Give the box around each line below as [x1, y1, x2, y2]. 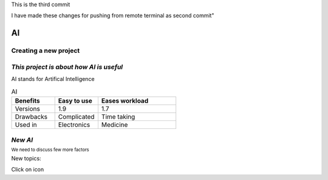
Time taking [101, 112, 135, 121]
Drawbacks [15, 112, 48, 121]
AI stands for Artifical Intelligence [11, 75, 95, 83]
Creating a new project [11, 46, 80, 55]
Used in [15, 120, 38, 129]
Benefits [15, 96, 40, 105]
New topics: [11, 154, 42, 162]
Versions [15, 104, 41, 112]
